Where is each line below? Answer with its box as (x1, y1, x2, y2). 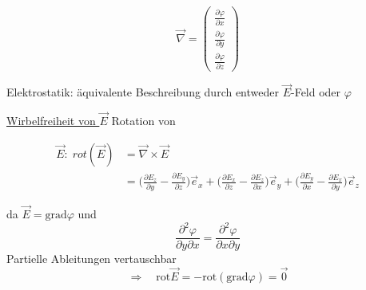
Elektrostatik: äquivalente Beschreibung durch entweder (6, 84, 279, 100)
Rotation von (111, 112, 176, 129)
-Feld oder (291, 84, 341, 100)
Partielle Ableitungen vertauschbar (6, 250, 177, 267)
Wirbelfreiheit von (6, 112, 96, 129)
